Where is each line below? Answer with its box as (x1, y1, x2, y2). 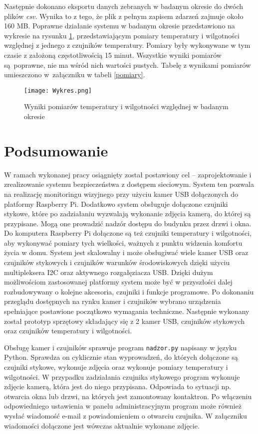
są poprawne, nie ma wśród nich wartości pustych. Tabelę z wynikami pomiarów (4, 59, 251, 70)
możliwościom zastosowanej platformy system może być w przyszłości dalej (4, 277, 233, 287)
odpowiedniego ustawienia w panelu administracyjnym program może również (4, 401, 242, 411)
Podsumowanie (4, 140, 108, 160)
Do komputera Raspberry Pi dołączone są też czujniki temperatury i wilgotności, (4, 228, 252, 238)
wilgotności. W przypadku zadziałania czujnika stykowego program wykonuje (4, 371, 240, 382)
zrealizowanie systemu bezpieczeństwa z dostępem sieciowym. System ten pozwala (4, 179, 254, 189)
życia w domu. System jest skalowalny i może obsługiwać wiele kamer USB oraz (4, 247, 249, 258)
